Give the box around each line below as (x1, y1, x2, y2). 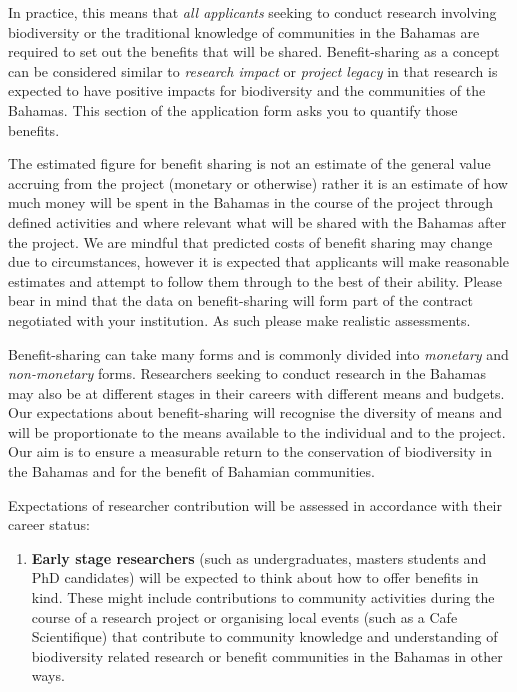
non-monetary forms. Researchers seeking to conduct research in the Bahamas (8, 363, 486, 384)
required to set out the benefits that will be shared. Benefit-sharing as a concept (8, 41, 500, 62)
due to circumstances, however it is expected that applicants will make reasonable (8, 251, 509, 272)
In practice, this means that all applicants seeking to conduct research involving (8, 2, 497, 22)
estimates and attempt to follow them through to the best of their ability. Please (8, 270, 503, 291)
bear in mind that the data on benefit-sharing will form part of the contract (8, 290, 474, 311)
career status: (8, 514, 90, 535)
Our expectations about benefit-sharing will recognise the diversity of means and (8, 402, 503, 423)
